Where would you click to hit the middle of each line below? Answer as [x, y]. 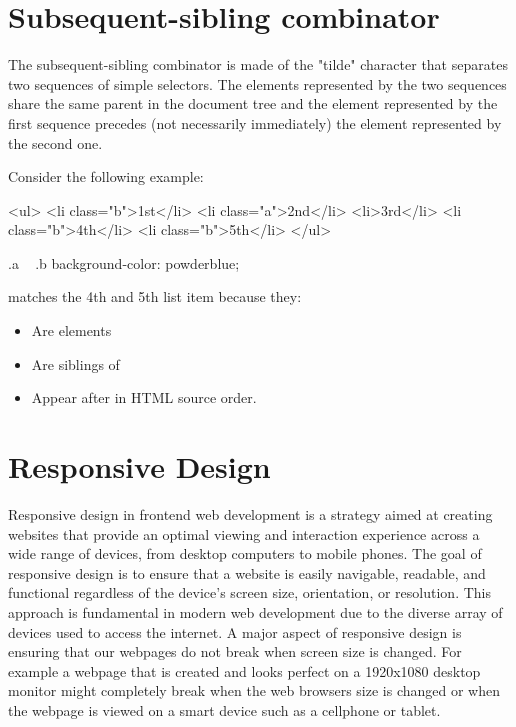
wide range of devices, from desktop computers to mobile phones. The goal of [245, 553]
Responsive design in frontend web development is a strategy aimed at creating [250, 513]
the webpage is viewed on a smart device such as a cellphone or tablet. [224, 709]
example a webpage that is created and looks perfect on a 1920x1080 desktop [244, 670]
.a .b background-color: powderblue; [124, 262]
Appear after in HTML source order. [144, 397]
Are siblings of [75, 363]
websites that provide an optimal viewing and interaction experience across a [244, 533]
